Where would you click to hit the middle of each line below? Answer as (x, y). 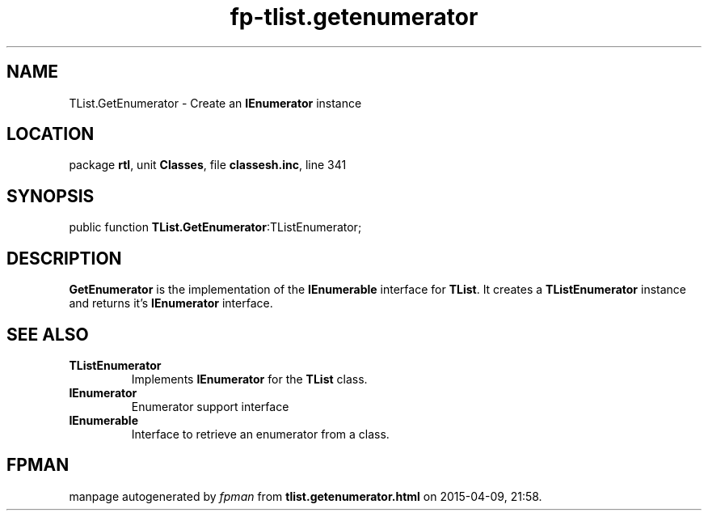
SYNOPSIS (51, 196)
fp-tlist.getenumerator (354, 17)
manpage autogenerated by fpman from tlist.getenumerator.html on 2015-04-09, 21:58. (306, 496)
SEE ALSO (48, 334)
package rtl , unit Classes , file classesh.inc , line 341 (208, 165)
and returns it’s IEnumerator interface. (171, 303)
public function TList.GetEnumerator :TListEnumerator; (215, 227)
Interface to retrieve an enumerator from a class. (260, 434)
